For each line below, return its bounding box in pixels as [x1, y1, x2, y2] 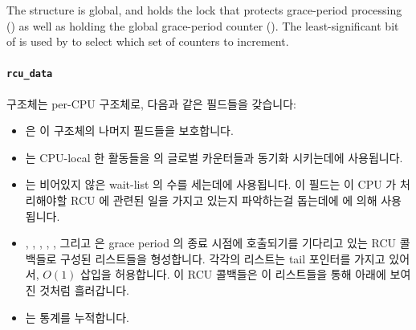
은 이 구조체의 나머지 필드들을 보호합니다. [25, 122, 234, 139]
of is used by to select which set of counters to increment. [6, 33, 289, 50]
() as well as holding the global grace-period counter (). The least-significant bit [6, 17, 399, 34]
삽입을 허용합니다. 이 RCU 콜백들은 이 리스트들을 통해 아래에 [80, 266, 386, 283]
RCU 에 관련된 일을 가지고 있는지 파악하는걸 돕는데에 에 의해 [70, 192, 377, 209]
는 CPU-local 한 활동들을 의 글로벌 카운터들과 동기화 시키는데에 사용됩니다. [25, 149, 403, 165]
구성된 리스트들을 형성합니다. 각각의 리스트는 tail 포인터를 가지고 [60, 250, 385, 267]
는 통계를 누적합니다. [25, 308, 129, 325]
